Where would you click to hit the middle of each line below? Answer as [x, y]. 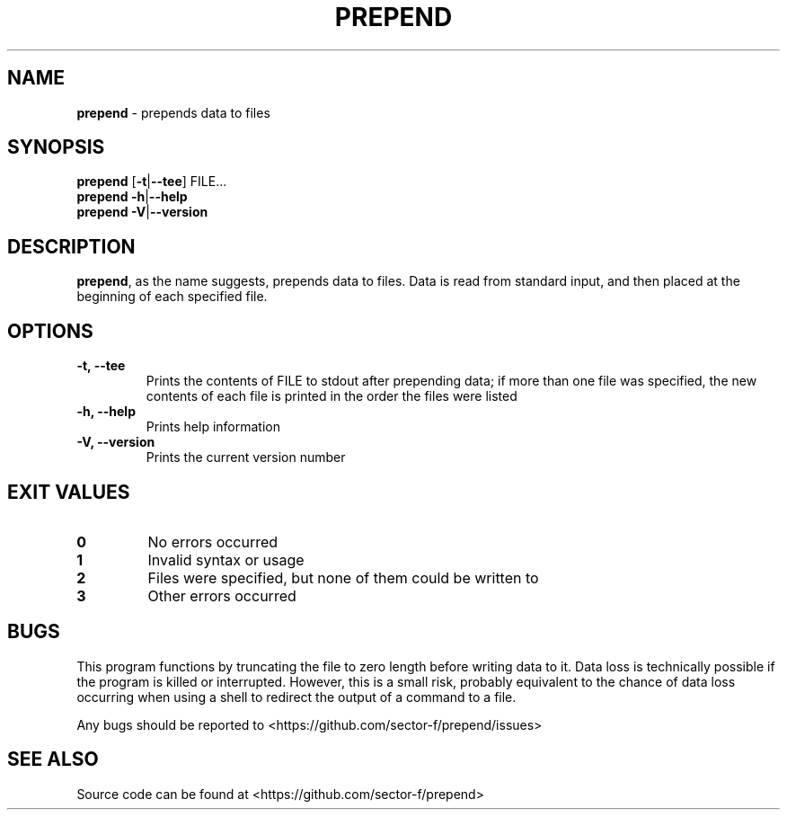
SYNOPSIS [56, 147]
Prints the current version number [246, 457]
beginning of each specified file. [172, 297]
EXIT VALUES [69, 492]
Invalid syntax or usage [226, 559]
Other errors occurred [222, 595]
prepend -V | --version [142, 212]
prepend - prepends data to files [173, 112]
